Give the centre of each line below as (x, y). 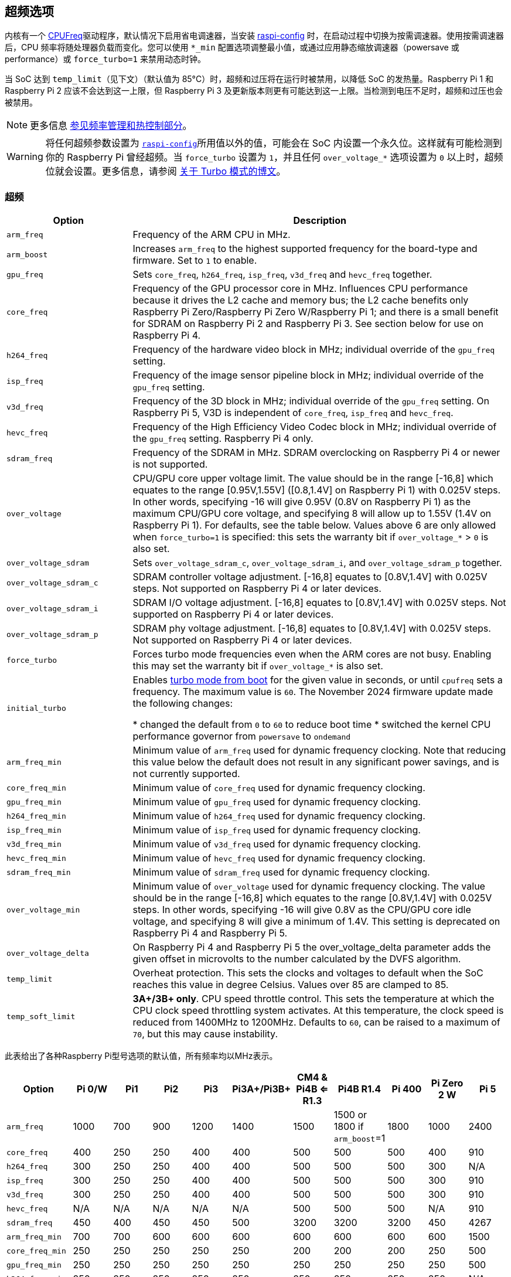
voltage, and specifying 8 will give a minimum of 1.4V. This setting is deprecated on (316, 922)
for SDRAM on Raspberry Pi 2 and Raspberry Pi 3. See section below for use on (308, 324)
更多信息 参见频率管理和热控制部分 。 (111, 126)
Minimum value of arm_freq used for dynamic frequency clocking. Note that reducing (319, 750)
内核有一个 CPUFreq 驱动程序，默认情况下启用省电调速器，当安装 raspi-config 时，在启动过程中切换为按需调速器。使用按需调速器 (254, 36)
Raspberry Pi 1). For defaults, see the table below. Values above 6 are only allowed (314, 525)
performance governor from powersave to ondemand (242, 736)
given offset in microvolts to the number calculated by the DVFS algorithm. (297, 959)
